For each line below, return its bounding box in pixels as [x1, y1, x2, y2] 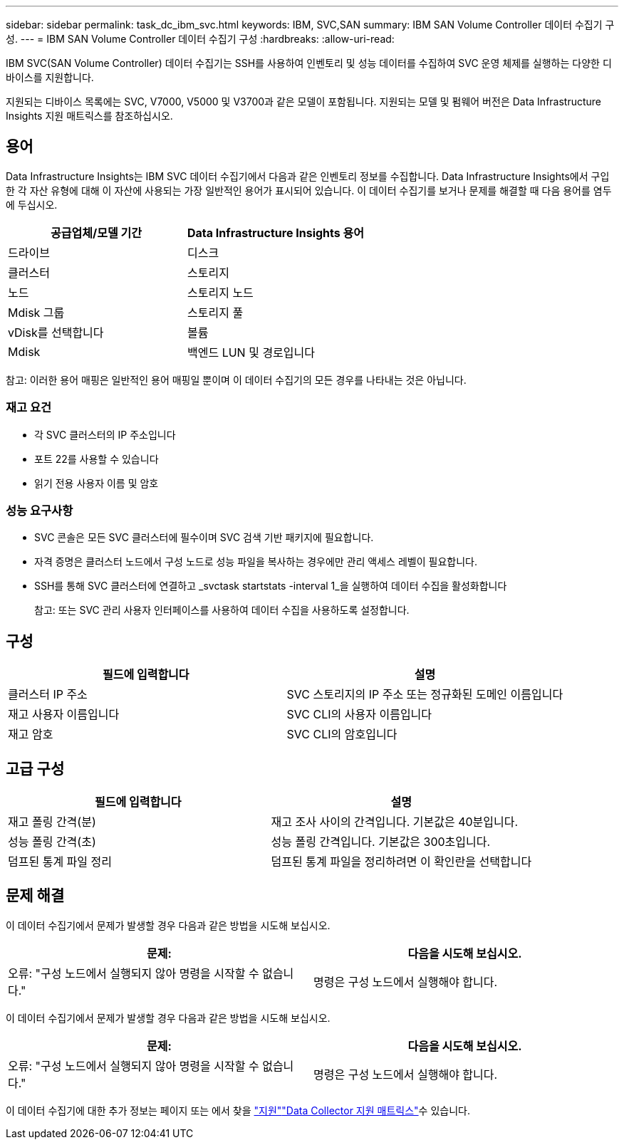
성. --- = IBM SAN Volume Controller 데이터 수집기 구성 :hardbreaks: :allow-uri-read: [6, 33, 395, 45]
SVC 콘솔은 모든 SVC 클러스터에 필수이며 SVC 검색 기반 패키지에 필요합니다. [34, 531, 374, 544]
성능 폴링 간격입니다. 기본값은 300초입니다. [271, 835, 491, 849]
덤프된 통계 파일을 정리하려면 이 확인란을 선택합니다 [271, 854, 532, 869]
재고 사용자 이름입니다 [8, 707, 120, 722]
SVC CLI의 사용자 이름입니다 [286, 707, 432, 722]
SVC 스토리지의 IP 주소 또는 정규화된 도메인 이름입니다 [286, 687, 563, 702]
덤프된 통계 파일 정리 [8, 854, 112, 869]
